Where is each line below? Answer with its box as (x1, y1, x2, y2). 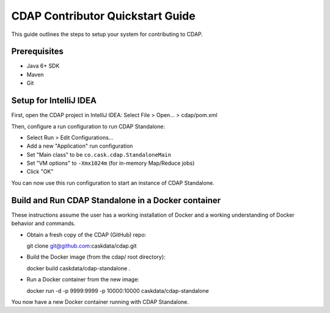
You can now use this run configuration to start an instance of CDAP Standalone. (11, 179, 215, 186)
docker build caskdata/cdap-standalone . (26, 264, 131, 272)
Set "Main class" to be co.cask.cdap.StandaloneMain (26, 151, 171, 158)
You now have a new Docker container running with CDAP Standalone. (11, 298, 189, 305)
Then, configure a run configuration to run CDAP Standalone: (11, 123, 165, 130)
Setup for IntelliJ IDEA (11, 95, 97, 106)
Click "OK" (26, 168, 54, 175)
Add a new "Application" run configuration (26, 142, 133, 149)
